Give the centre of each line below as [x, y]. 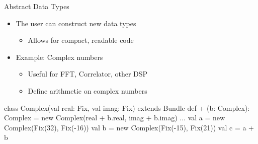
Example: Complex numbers [59, 57]
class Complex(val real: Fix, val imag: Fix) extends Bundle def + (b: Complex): [127, 107]
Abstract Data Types [37, 6]
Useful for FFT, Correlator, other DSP [88, 74]
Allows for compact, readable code [81, 40]
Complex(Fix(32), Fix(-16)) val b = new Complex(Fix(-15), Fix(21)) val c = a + [129, 127]
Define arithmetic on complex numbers [88, 90]
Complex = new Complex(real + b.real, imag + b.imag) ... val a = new [115, 118]
